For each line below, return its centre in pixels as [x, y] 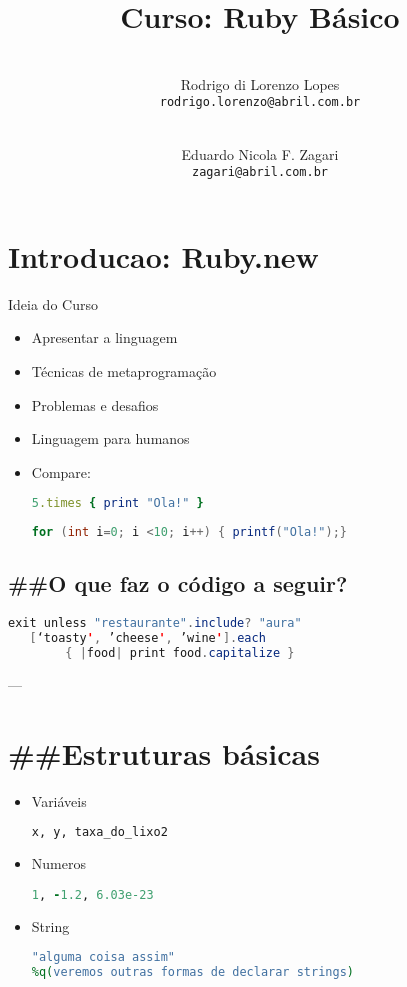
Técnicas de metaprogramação [124, 370]
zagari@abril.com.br [260, 172]
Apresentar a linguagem [104, 337]
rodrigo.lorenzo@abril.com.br [260, 102]
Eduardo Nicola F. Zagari [260, 153]
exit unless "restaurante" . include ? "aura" [155, 623]
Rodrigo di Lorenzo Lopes [260, 83]
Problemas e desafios [95, 404]
